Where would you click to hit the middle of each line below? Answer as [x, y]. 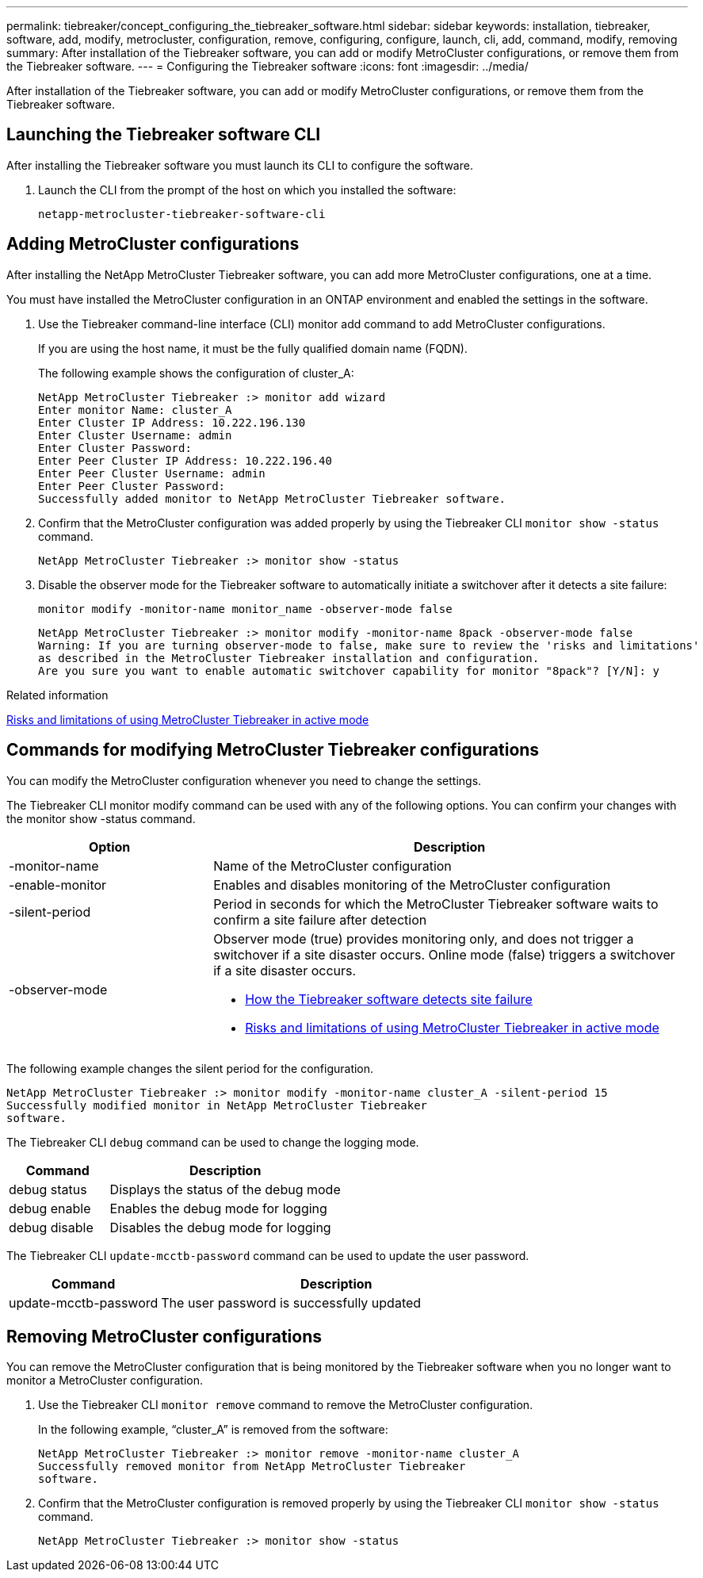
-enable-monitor [58, 885]
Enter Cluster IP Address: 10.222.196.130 [172, 422]
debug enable [50, 1208]
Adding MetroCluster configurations [153, 244]
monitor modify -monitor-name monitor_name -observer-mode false [245, 609]
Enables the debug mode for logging [218, 1208]
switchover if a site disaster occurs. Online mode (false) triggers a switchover [444, 954]
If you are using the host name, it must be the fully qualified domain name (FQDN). [253, 348]
